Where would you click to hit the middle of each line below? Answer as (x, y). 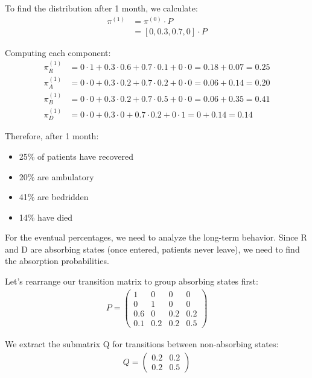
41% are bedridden (54, 197)
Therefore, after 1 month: (52, 136)
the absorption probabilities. (57, 261)
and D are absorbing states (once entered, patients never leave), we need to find (152, 249)
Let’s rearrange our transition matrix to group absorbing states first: (132, 281)
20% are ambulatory (56, 176)
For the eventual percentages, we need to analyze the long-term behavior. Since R (156, 237)
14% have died (46, 217)
